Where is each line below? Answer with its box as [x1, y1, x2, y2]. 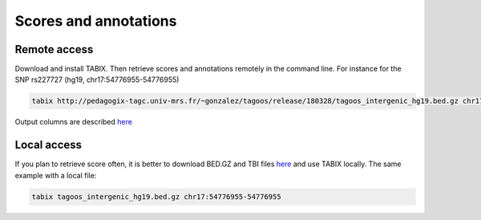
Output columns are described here [14, 117, 132, 127]
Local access [14, 138, 83, 152]
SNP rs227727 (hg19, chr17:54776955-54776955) [14, 75, 180, 84]
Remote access [14, 43, 94, 56]
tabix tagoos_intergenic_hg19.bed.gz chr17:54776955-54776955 [31, 192, 281, 201]
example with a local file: [14, 170, 97, 180]
